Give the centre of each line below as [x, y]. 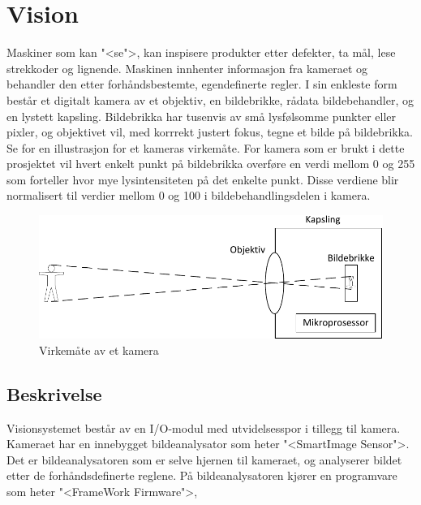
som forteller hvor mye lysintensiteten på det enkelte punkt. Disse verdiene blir [203, 179]
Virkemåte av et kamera [99, 350]
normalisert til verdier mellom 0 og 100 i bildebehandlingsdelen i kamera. [189, 195]
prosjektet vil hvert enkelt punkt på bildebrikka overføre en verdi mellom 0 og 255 [211, 164]
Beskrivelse [54, 393]
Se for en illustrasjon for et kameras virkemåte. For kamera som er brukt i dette [206, 147]
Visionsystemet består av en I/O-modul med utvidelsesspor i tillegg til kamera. [204, 427]
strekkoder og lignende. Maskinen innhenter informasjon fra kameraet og [187, 68]
